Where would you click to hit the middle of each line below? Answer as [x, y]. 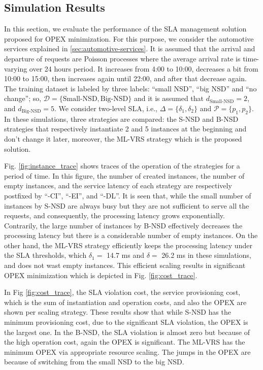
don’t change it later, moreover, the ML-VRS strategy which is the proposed [123, 138]
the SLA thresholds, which [45, 255]
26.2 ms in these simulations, [206, 255]
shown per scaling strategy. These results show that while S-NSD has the [118, 312]
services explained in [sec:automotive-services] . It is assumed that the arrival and [130, 48]
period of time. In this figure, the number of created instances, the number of [124, 175]
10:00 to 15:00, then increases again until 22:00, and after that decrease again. [125, 78]
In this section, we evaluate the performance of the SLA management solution [125, 29]
